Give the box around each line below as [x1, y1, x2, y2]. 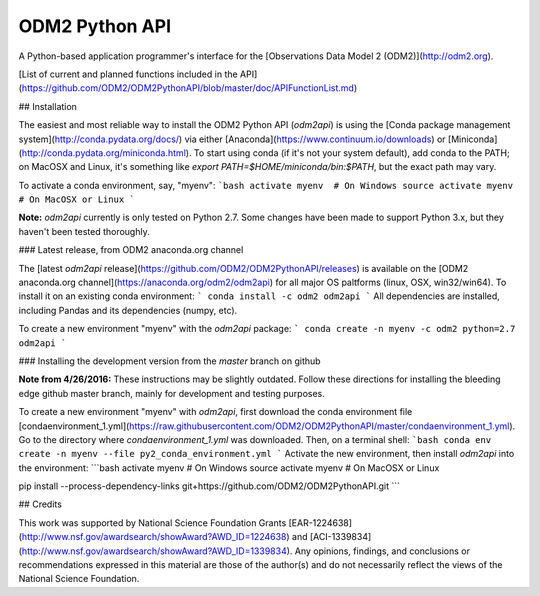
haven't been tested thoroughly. [18, 225, 150, 237]
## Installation [18, 100, 77, 112]
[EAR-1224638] [288, 516, 353, 529]
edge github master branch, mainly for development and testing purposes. [18, 387, 325, 399]
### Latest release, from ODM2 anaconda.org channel [18, 244, 244, 256]
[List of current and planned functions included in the [18, 68, 239, 80]
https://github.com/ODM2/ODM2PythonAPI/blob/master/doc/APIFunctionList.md [21, 82, 355, 94]
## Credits [18, 498, 62, 510]
